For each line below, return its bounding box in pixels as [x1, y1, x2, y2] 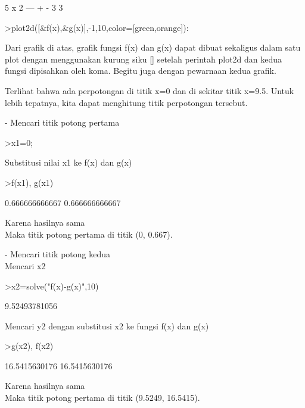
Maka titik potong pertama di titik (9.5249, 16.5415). [5, 391, 200, 404]
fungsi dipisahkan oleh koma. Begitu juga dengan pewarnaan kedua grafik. [5, 64, 276, 77]
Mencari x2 [5, 259, 46, 272]
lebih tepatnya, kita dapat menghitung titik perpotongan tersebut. [5, 96, 248, 108]
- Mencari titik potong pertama [5, 116, 120, 129]
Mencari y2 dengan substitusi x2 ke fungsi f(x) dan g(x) [5, 319, 209, 332]
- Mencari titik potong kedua [5, 248, 111, 260]
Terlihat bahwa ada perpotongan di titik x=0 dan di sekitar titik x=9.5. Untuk [5, 84, 294, 96]
